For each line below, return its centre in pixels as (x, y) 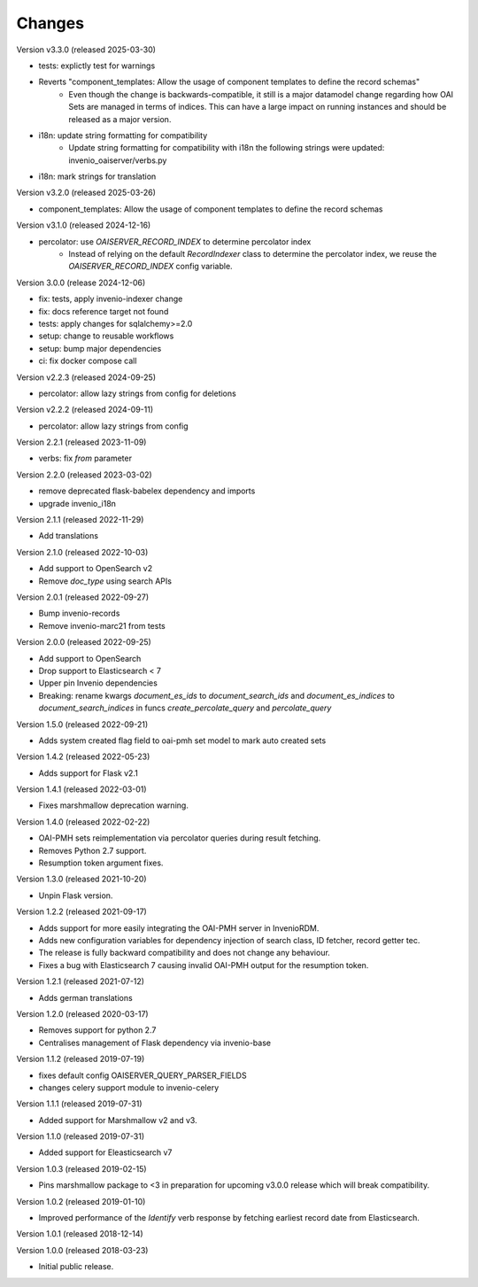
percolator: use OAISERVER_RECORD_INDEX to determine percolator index (175, 241)
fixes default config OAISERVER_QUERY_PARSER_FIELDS (143, 1075)
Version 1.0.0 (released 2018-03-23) (82, 1250)
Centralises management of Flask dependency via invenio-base (155, 1043)
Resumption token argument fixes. (101, 863)
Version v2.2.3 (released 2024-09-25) (86, 377)
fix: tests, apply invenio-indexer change (111, 299)
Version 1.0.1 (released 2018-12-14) (80, 1234)
